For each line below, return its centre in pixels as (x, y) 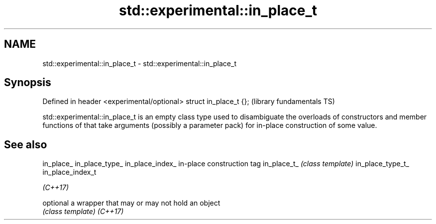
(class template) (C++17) (83, 212)
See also (26, 144)
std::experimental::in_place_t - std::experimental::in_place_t (139, 63)
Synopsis (28, 83)
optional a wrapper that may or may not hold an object (131, 203)
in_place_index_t (69, 172)
